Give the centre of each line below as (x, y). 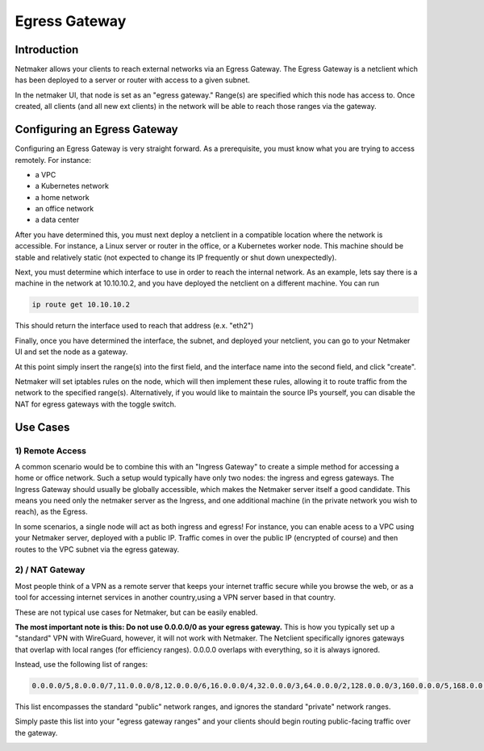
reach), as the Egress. (51, 511)
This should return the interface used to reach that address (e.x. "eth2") (134, 326)
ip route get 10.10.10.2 (81, 305)
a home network (62, 197)
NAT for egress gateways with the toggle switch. (96, 404)
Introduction (47, 50)
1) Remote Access (50, 450)
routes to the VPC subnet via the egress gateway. (97, 549)
